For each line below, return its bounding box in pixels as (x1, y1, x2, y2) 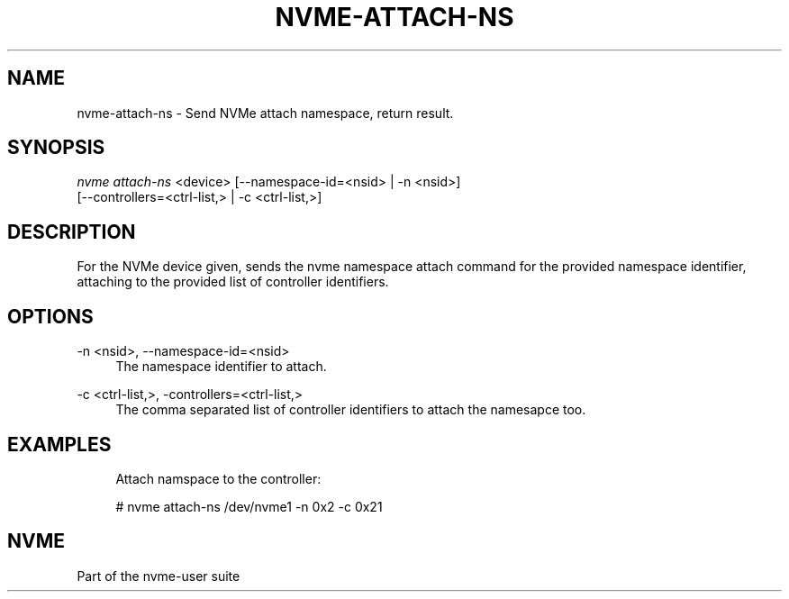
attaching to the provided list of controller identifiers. (77, 274, 389, 290)
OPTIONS (7, 304, 94, 328)
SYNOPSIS (7, 136, 105, 159)
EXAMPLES (7, 432, 112, 456)
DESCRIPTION (7, 220, 136, 243)
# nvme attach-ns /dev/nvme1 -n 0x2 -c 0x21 (115, 498, 383, 514)
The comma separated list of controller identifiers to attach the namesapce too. (115, 402, 586, 418)
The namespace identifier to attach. (115, 358, 327, 375)
